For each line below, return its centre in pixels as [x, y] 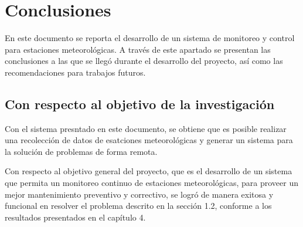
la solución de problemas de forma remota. [81, 151]
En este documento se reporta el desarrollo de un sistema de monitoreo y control [150, 38]
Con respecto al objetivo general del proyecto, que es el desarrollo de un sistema [149, 171]
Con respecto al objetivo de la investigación [140, 104]
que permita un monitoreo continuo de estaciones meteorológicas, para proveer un [151, 183]
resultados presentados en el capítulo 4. [75, 217]
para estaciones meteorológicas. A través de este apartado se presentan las [138, 49]
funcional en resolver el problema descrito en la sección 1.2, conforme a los [138, 206]
